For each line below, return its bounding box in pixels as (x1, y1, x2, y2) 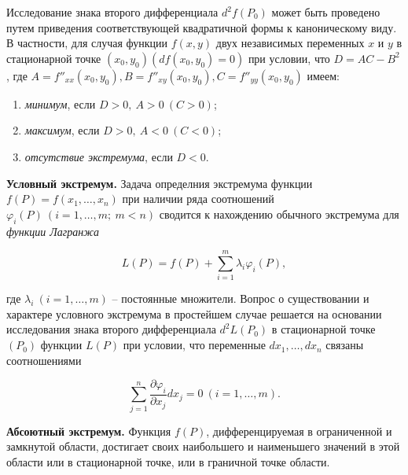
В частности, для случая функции (6, 35, 168, 51)
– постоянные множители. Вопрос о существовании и (112, 290, 369, 307)
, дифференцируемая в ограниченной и (206, 422, 392, 439)
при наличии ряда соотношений (122, 190, 274, 207)
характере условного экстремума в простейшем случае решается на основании (6, 305, 382, 322)
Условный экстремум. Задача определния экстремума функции (6, 175, 313, 191)
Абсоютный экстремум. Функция (6, 422, 171, 439)
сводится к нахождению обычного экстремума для (159, 205, 399, 222)
